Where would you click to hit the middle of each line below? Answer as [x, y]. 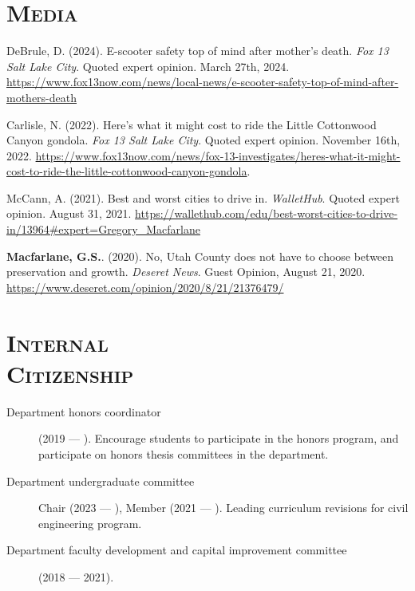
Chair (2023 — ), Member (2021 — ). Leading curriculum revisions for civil [223, 508]
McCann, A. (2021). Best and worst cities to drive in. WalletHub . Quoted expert [203, 197]
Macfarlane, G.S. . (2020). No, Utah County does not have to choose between [200, 256]
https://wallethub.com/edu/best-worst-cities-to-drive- [267, 213]
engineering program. [90, 523]
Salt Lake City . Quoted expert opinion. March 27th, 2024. [148, 66]
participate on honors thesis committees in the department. [184, 453]
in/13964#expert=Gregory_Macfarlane [103, 229]
